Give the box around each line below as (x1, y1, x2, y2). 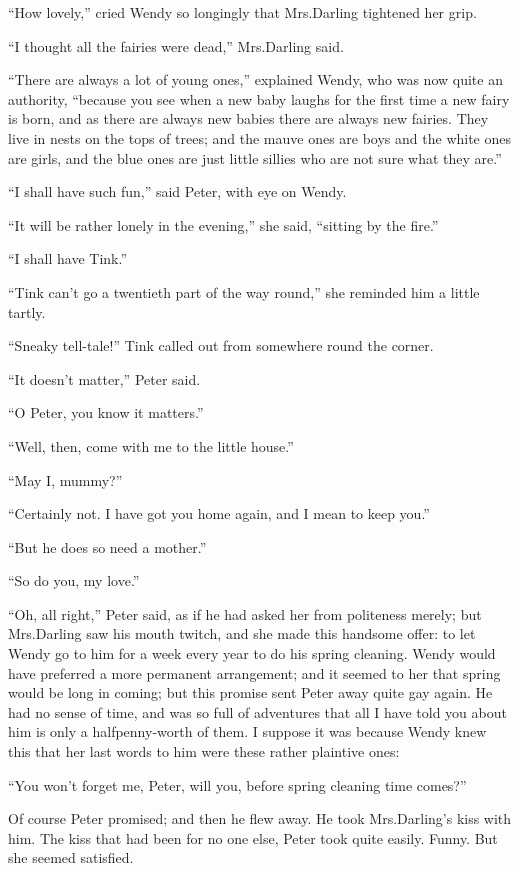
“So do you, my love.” (8, 570, 140, 591)
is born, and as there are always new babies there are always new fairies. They (8, 108, 489, 129)
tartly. (8, 301, 46, 322)
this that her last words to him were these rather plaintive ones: (8, 741, 400, 762)
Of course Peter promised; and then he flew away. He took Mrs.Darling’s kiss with (8, 808, 512, 829)
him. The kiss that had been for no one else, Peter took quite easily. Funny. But (8, 827, 498, 848)
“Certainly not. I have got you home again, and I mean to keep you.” (8, 503, 430, 524)
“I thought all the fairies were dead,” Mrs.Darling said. (8, 35, 344, 56)
